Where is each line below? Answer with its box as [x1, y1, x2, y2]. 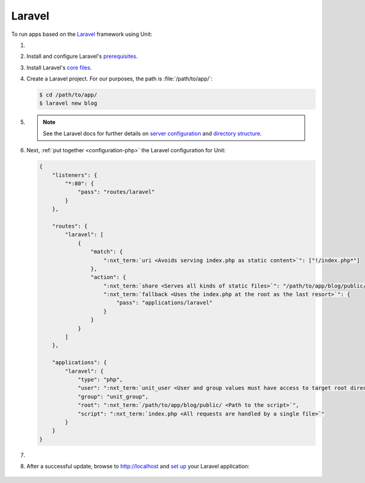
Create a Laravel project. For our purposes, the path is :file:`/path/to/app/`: [26, 75, 213, 82]
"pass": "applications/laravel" [116, 299, 213, 306]
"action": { [90, 274, 127, 281]
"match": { [90, 249, 123, 255]
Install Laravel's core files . [26, 64, 92, 71]
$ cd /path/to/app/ [39, 91, 97, 99]
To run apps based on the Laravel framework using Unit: [11, 30, 153, 38]
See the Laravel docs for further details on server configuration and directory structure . [43, 130, 262, 137]
